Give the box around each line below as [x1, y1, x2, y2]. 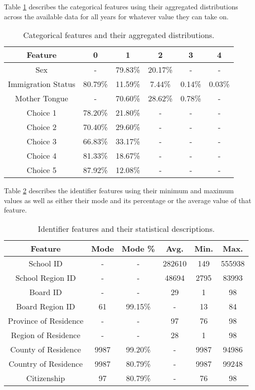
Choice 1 [27, 107, 57, 119]
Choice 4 [27, 150, 57, 162]
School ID [29, 257, 63, 269]
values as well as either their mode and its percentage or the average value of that [4, 195, 252, 205]
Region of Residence [11, 329, 80, 341]
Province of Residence [8, 314, 84, 326]
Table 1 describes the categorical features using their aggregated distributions [4, 1, 238, 11]
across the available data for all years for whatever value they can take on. [4, 11, 229, 21]
